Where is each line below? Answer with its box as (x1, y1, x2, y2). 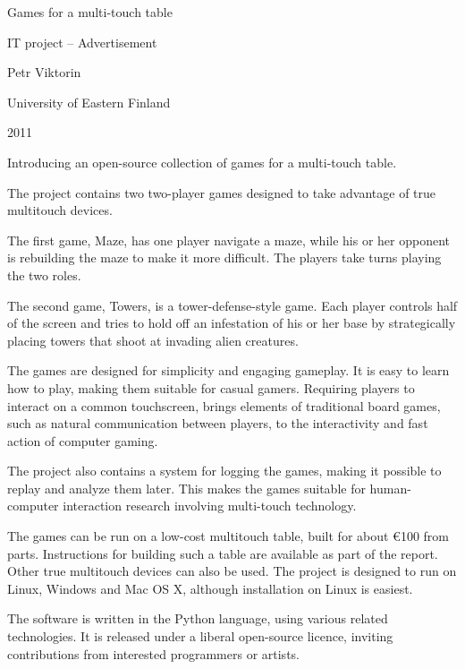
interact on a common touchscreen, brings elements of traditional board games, (7, 396, 441, 415)
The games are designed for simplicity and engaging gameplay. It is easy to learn (7, 361, 450, 380)
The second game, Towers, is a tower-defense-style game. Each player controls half (7, 296, 458, 314)
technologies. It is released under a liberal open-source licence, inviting (7, 627, 393, 646)
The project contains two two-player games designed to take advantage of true (7, 183, 436, 202)
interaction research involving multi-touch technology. (63, 496, 357, 515)
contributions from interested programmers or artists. (7, 644, 300, 663)
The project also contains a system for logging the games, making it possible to (7, 461, 442, 480)
